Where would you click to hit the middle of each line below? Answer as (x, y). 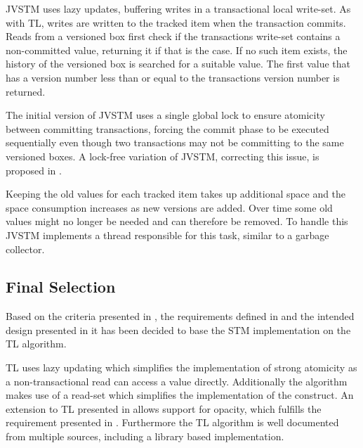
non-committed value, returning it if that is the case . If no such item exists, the (177, 50)
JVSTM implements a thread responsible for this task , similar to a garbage (167, 235)
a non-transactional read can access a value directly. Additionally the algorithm (177, 381)
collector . (25, 249)
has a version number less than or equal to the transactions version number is (173, 77)
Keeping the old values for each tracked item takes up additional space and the (176, 194)
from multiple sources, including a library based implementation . (145, 436)
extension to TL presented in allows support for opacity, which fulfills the (164, 408)
